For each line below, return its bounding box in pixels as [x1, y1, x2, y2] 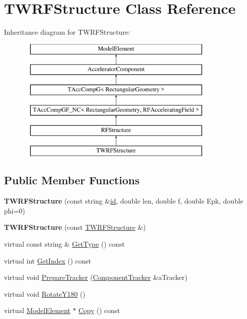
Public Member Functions [4, 172, 140, 188]
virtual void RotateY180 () [4, 288, 86, 299]
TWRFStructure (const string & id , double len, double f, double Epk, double [4, 196, 244, 206]
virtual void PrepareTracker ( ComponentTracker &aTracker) [4, 272, 188, 282]
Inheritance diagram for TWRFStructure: [4, 27, 130, 37]
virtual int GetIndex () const [4, 255, 92, 266]
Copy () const [78, 305, 120, 316]
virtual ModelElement [4, 305, 71, 316]
